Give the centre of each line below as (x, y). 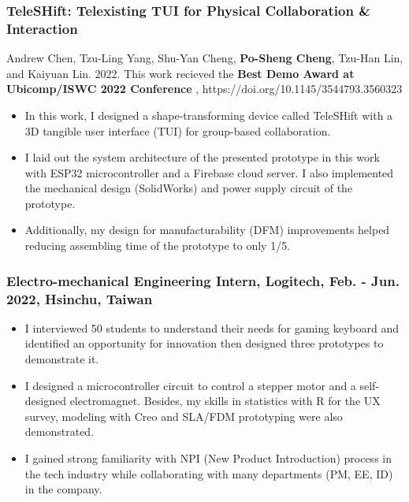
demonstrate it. (62, 359)
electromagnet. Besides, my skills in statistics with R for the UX (225, 401)
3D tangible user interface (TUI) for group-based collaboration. (178, 130)
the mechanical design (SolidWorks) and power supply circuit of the (189, 188)
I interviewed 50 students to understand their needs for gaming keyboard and (212, 327)
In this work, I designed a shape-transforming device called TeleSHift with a (209, 115)
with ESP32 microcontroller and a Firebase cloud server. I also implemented (209, 172)
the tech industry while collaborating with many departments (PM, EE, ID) (209, 473)
